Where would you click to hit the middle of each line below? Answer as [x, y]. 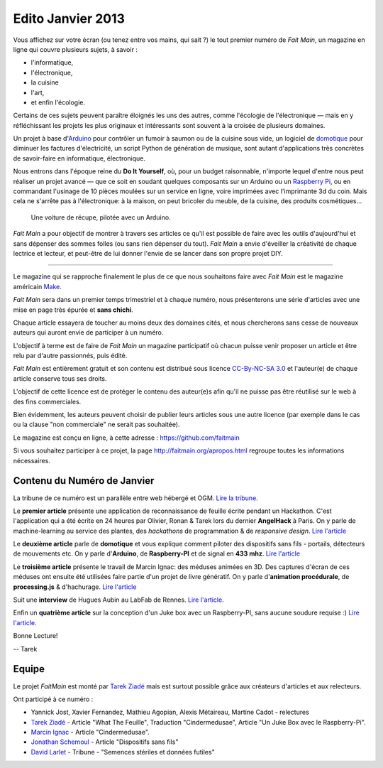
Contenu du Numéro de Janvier [84, 481]
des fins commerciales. [47, 401]
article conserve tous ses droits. [60, 378]
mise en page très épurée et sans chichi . [73, 310]
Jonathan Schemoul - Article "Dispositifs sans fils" [105, 742]
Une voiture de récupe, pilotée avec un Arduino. [101, 217]
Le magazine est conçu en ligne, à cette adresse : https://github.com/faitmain [127, 438]
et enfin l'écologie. [58, 102]
